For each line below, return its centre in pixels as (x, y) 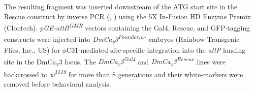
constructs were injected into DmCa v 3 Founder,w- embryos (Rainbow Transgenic (122, 39)
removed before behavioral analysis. (58, 83)
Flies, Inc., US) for (32, 50)
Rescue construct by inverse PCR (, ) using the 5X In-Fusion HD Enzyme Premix (127, 16)
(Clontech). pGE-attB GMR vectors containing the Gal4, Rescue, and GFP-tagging (127, 27)
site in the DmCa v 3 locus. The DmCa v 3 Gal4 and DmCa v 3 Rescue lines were (115, 61)
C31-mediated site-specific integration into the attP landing (156, 50)
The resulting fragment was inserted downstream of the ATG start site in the (121, 6)
